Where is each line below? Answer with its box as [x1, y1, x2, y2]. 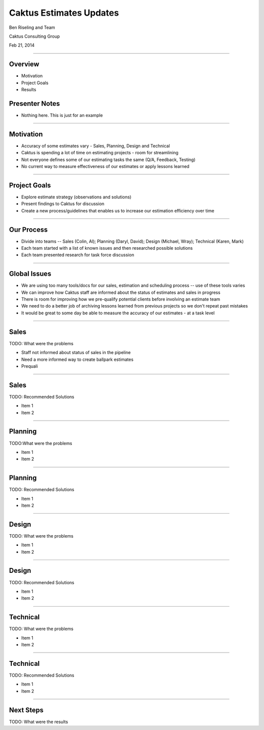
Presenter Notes [9, 99, 60, 108]
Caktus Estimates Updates [9, 7, 119, 18]
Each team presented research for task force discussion [21, 252, 134, 258]
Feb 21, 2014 [9, 42, 35, 48]
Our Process [9, 225, 48, 234]
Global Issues [9, 270, 51, 278]
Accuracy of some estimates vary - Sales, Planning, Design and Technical [21, 142, 170, 149]
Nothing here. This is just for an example [21, 112, 103, 118]
